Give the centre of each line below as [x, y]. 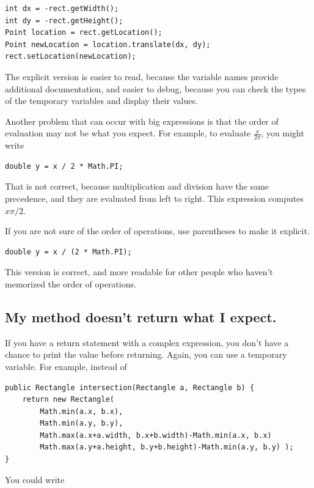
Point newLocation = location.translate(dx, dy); [108, 44]
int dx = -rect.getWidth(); [62, 9]
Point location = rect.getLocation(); [84, 33]
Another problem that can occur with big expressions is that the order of [142, 121]
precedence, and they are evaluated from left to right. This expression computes [154, 198]
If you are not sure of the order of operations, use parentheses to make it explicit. [157, 231]
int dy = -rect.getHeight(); [64, 20]
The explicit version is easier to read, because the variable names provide [142, 76]
